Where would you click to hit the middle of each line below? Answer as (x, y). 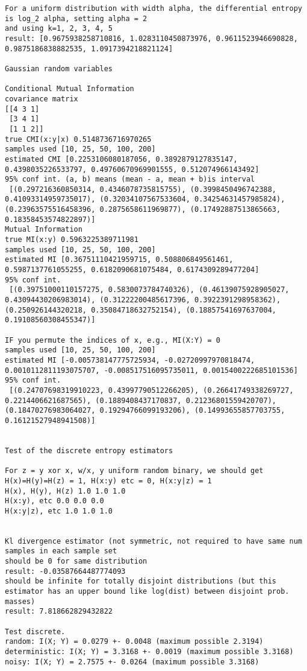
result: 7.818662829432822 (59, 612)
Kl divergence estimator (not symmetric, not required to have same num (153, 541)
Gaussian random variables (59, 68)
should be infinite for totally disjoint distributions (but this (141, 581)
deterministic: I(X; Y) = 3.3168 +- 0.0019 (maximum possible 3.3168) (149, 652)
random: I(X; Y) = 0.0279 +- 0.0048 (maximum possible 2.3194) (134, 642)
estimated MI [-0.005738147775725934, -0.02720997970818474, (130, 360)
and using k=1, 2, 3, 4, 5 (59, 29)
